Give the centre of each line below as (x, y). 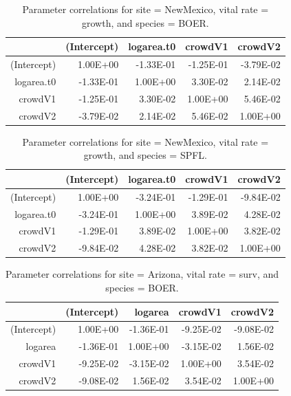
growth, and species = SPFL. (145, 155)
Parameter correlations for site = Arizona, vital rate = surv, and (142, 274)
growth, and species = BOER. (145, 22)
